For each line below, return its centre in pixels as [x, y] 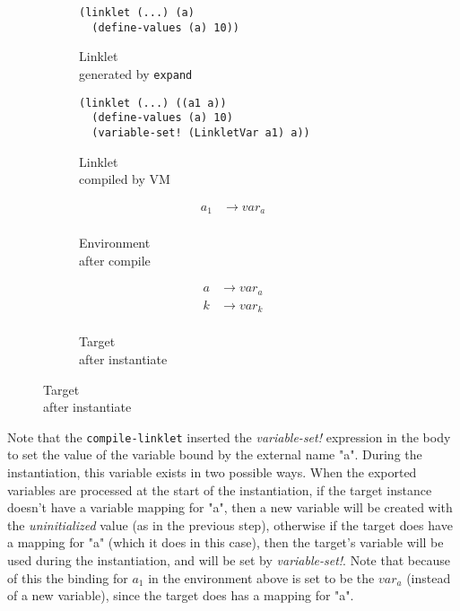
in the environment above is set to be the [261, 577]
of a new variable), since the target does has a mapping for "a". [181, 595]
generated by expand [136, 73]
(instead [429, 577]
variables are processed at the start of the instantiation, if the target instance [220, 489]
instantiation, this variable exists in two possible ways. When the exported [212, 472]
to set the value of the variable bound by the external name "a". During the [215, 454]
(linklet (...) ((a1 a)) [153, 103]
